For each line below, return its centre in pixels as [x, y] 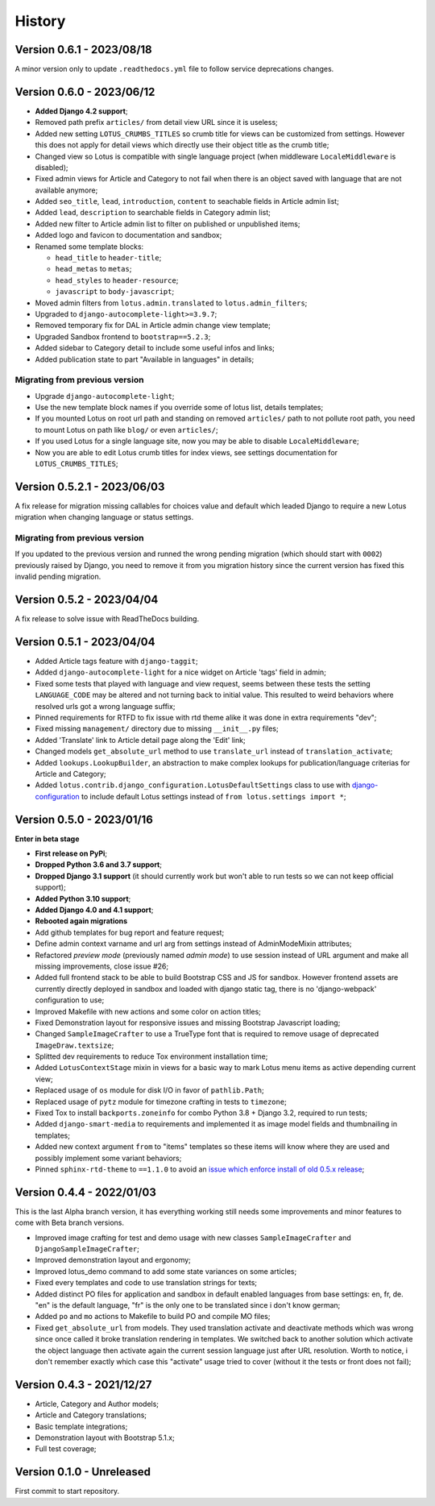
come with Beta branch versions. [70, 1223]
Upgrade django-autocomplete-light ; [105, 396]
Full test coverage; [66, 1449]
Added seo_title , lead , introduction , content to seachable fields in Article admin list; [187, 201]
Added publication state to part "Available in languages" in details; [145, 359]
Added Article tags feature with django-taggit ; [116, 662]
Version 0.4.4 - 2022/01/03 [85, 1192]
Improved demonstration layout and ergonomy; [113, 1260]
